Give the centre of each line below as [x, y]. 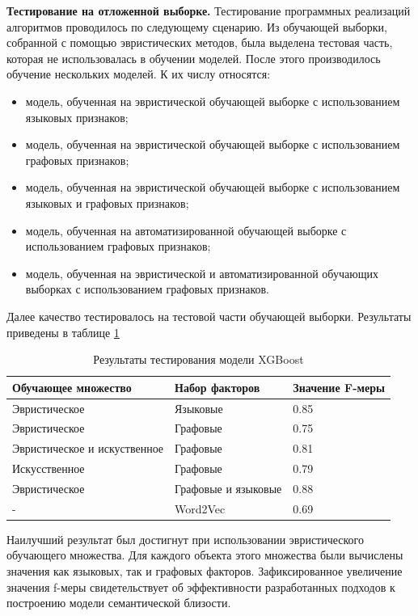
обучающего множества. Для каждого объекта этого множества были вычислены [205, 555]
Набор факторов [217, 387]
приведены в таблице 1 [63, 332]
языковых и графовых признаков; [107, 203]
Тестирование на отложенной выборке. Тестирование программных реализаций [209, 11]
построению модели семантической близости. [119, 603]
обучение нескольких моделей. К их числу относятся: [139, 74]
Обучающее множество [72, 387]
